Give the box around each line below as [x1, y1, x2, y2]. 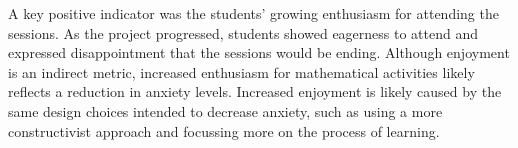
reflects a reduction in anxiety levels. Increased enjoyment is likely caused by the [8, 81, 502, 102]
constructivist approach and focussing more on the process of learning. [8, 120, 440, 141]
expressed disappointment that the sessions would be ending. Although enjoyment [8, 42, 510, 63]
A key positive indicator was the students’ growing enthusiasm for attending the [8, 3, 499, 23]
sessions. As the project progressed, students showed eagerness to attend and [8, 22, 479, 43]
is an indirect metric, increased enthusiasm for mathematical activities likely [8, 61, 475, 82]
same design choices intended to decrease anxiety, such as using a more [8, 100, 443, 121]
